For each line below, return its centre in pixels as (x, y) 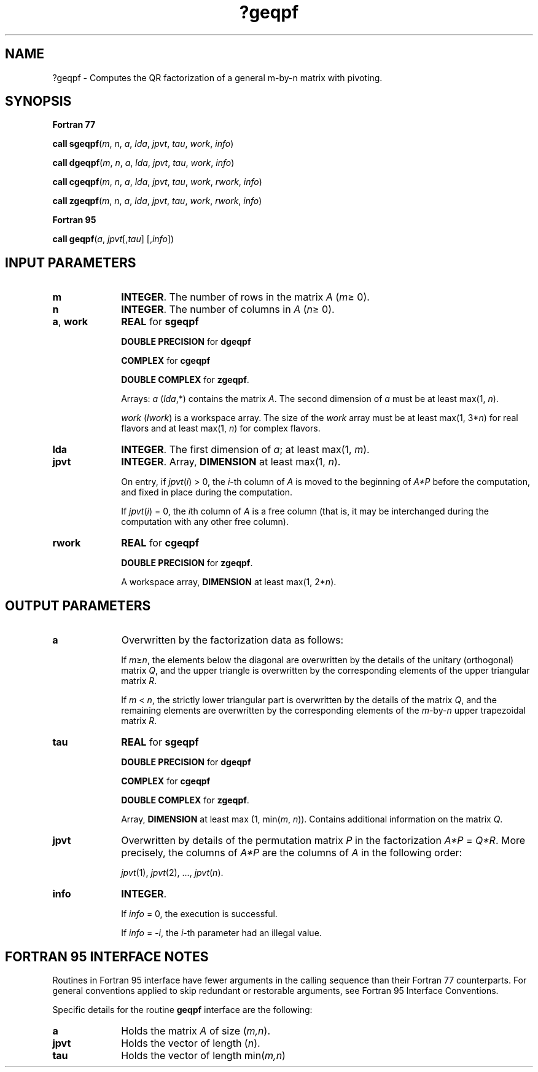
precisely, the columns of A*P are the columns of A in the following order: (292, 853)
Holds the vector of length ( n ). (191, 1043)
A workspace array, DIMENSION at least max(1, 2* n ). (229, 582)
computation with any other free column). (205, 522)
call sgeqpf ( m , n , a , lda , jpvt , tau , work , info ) (143, 144)
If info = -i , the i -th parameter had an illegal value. (221, 933)
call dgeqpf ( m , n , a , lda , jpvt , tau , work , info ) (143, 163)
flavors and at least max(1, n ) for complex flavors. (221, 428)
